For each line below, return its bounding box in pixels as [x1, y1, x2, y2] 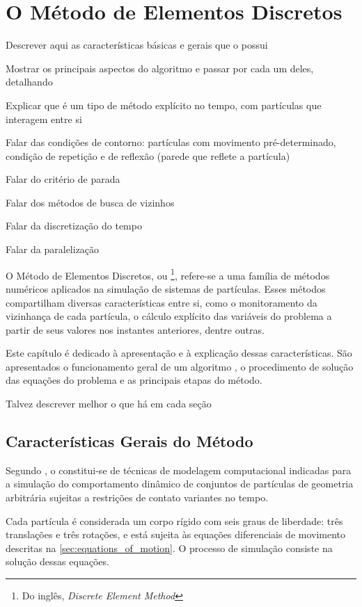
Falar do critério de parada [6, 172, 120, 186]
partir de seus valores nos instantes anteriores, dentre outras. [6, 322, 265, 337]
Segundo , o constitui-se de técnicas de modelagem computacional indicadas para [6, 462, 352, 477]
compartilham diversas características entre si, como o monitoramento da [6, 295, 317, 309]
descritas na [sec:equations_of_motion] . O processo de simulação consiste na [6, 540, 333, 555]
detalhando [6, 74, 53, 89]
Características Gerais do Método [6, 430, 253, 452]
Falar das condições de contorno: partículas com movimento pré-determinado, [6, 135, 336, 149]
